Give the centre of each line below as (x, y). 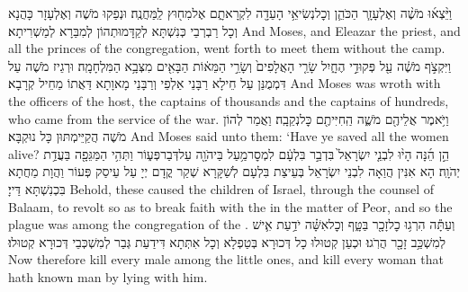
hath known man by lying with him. (108, 276)
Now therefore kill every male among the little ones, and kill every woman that (226, 259)
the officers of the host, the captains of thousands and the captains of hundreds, (229, 100)
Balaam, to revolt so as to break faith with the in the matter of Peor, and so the (230, 206)
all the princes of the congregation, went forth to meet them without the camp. (227, 48)
